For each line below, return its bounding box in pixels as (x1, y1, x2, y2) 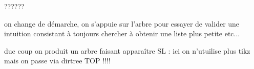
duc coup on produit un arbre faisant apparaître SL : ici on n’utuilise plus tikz (4, 45, 250, 56)
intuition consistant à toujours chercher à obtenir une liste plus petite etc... (4, 28, 240, 39)
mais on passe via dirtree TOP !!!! (4, 55, 111, 66)
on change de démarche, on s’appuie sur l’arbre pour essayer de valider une (4, 18, 240, 29)
